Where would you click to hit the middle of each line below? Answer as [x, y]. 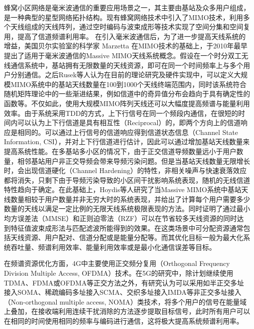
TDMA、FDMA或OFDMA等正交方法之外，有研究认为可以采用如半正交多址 [124, 282]
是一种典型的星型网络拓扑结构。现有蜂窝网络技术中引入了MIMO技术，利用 [124, 17]
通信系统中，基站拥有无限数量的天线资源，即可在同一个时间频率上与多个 [127, 65]
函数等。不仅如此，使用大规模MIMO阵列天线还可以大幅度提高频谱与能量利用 [127, 103]
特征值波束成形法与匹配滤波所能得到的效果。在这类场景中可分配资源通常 [127, 228]
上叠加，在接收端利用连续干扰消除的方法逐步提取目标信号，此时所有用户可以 [127, 311]
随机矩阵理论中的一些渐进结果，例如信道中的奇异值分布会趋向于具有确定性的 [127, 94]
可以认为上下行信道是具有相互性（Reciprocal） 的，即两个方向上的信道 [129, 122]
